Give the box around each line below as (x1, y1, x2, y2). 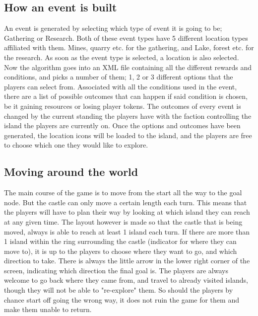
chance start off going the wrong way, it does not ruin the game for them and (4, 294, 239, 305)
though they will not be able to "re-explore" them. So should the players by (4, 285, 233, 295)
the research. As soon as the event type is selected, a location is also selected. (4, 52, 239, 62)
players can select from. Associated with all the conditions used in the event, (4, 81, 237, 91)
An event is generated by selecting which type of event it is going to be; (4, 23, 222, 33)
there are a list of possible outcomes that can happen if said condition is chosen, (4, 91, 248, 101)
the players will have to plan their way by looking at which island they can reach (4, 207, 250, 217)
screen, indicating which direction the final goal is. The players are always (4, 265, 228, 275)
